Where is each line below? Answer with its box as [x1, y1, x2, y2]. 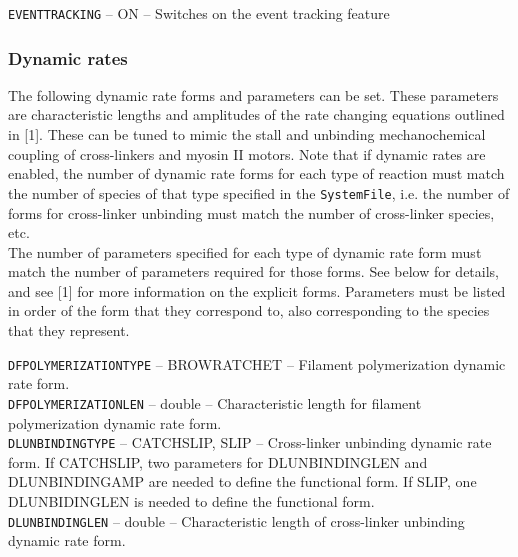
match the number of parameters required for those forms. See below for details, [8, 261, 499, 282]
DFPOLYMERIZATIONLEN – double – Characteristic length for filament [8, 392, 422, 413]
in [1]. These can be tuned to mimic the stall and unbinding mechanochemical [8, 124, 486, 145]
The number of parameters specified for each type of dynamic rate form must [8, 241, 482, 262]
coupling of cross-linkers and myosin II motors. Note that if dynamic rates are [8, 143, 486, 164]
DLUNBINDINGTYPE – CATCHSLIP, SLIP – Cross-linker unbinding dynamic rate [8, 432, 492, 453]
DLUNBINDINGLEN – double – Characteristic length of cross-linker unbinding [8, 510, 465, 531]
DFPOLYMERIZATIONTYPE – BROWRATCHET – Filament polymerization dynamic [8, 353, 506, 374]
